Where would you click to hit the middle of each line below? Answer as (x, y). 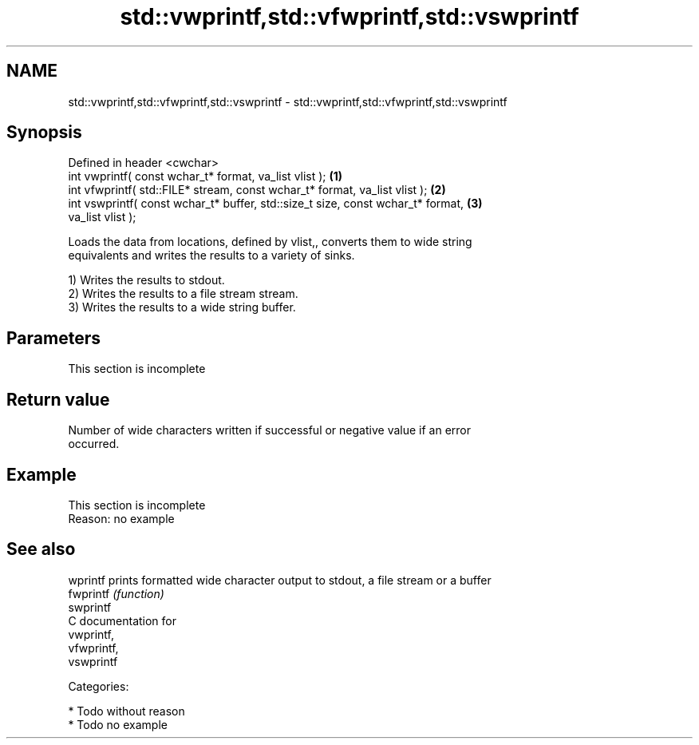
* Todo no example (118, 724)
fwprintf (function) (116, 593)
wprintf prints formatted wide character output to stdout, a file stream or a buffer (280, 580)
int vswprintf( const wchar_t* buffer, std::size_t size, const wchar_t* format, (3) (275, 204)
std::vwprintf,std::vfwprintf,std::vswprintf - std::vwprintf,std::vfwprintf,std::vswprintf (288, 101)
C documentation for (122, 620)
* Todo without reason (126, 711)
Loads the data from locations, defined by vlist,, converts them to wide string (270, 242)
